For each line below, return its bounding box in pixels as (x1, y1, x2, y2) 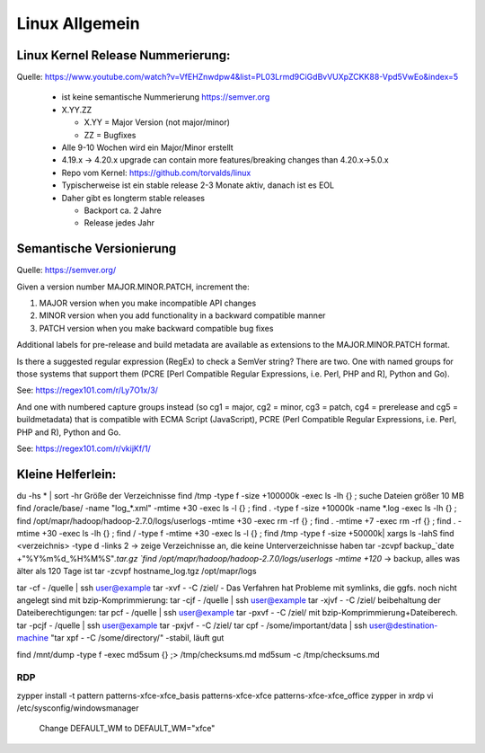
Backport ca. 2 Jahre (84, 205, 162, 216)
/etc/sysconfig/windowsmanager (16, 703, 139, 713)
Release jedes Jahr (84, 217, 155, 228)
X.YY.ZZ (61, 104, 93, 115)
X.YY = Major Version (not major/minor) (84, 117, 231, 128)
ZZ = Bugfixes (84, 129, 137, 140)
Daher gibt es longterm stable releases (61, 192, 206, 203)
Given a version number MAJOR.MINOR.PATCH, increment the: (16, 281, 251, 292)
